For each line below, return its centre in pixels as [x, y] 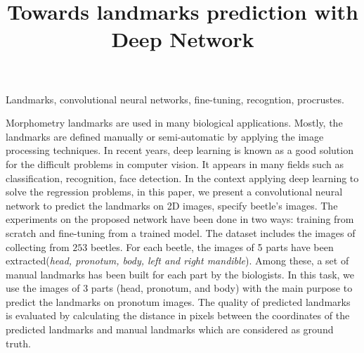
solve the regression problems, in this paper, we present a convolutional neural [174, 192]
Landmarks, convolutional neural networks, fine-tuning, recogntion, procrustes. [175, 99]
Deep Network [183, 39]
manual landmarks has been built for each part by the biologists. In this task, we [180, 274]
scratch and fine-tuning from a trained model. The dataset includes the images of [181, 232]
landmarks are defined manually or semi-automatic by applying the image [165, 136]
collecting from [38, 246]
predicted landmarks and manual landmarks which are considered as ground [170, 329]
